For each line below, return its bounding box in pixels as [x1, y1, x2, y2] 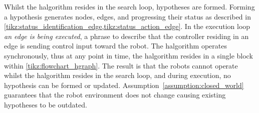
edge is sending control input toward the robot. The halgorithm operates [4, 40, 227, 51]
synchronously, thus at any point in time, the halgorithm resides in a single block [4, 50, 253, 60]
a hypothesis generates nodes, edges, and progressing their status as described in [4, 11, 251, 21]
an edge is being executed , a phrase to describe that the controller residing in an [4, 30, 249, 41]
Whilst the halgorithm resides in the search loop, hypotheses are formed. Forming [4, 1, 255, 11]
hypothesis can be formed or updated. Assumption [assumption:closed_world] [4, 79, 244, 90]
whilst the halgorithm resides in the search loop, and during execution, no [4, 70, 231, 80]
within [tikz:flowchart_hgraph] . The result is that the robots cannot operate [4, 60, 238, 70]
